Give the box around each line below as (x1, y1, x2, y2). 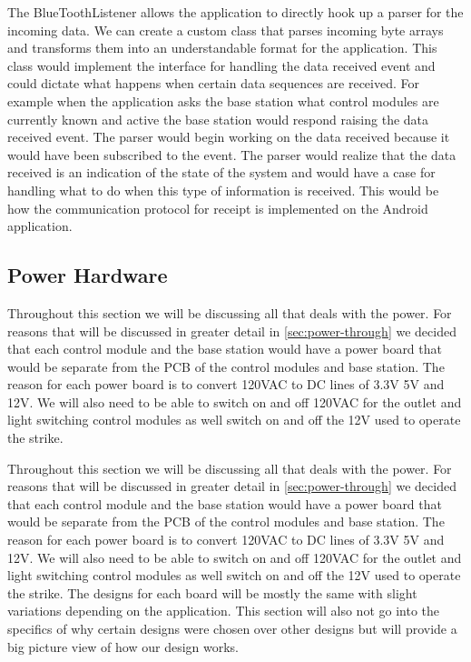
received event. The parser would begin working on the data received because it (7, 127, 450, 146)
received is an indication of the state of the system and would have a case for (7, 163, 436, 182)
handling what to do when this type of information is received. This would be (7, 180, 439, 199)
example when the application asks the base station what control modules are (7, 91, 439, 110)
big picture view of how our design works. (7, 637, 239, 656)
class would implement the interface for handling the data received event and (7, 55, 436, 75)
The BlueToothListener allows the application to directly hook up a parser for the (7, 3, 464, 21)
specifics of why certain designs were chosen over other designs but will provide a (7, 619, 457, 638)
